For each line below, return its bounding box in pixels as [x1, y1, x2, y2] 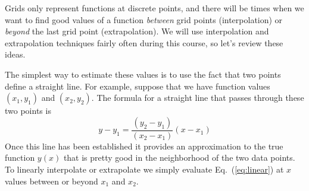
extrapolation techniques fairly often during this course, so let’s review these [5, 36, 283, 49]
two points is [5, 104, 51, 117]
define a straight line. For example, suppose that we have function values [5, 79, 270, 92]
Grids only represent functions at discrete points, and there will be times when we [5, 2, 304, 14]
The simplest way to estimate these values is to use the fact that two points [5, 68, 281, 80]
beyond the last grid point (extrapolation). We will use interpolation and [5, 25, 269, 37]
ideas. [5, 48, 26, 61]
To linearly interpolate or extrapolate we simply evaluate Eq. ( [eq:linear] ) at [5, 163, 284, 175]
